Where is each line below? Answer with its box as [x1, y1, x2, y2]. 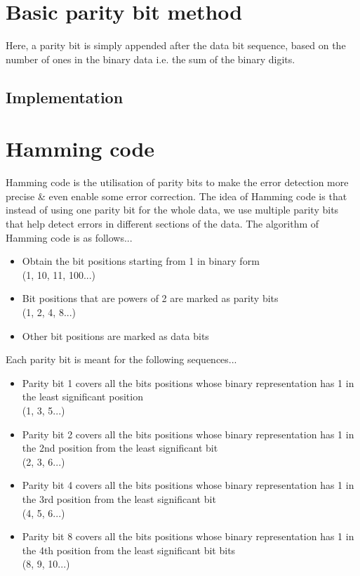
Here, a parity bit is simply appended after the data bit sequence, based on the [6, 38, 346, 53]
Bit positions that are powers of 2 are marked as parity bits [22, 291, 279, 306]
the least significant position [22, 389, 143, 404]
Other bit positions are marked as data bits [22, 328, 209, 343]
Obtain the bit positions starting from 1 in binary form [22, 254, 260, 268]
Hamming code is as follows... [6, 230, 133, 244]
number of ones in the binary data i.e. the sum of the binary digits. [6, 51, 295, 66]
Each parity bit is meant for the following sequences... [6, 352, 237, 367]
